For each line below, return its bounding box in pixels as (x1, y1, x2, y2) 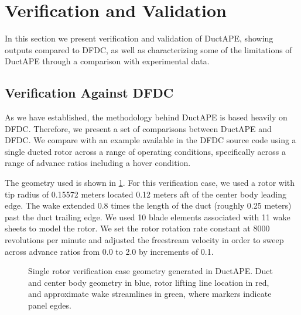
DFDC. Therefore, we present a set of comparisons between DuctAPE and (5, 122, 272, 134)
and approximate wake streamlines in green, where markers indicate (28, 288, 272, 300)
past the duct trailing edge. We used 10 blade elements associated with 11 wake (5, 210, 290, 223)
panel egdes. (28, 299, 71, 311)
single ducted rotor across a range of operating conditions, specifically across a (5, 145, 286, 157)
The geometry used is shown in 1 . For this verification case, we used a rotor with (5, 176, 295, 189)
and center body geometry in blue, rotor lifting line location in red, (28, 276, 269, 288)
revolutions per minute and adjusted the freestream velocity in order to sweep (5, 234, 284, 246)
